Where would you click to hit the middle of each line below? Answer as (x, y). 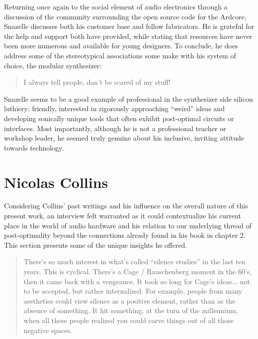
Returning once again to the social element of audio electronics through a (116, 6)
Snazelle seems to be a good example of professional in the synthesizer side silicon (129, 98)
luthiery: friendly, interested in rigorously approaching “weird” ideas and (114, 108)
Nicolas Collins (56, 182)
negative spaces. (48, 330)
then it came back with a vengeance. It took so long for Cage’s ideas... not (137, 281)
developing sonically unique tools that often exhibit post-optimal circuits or (119, 118)
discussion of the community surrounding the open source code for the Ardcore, (125, 16)
